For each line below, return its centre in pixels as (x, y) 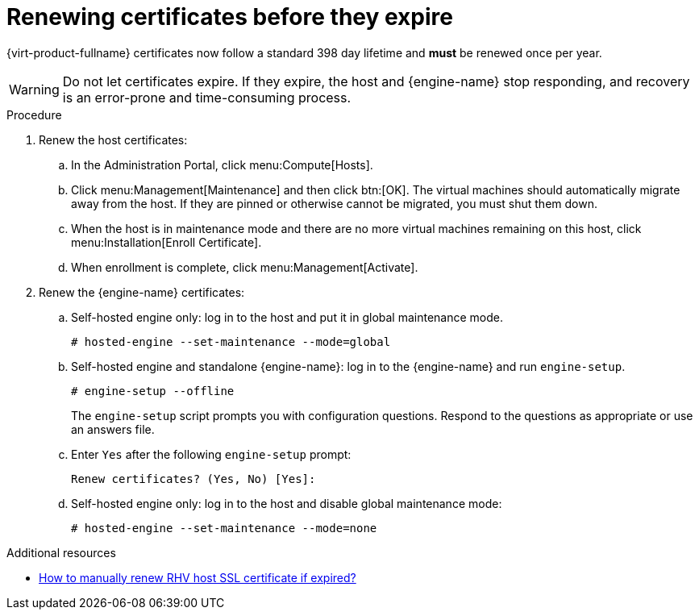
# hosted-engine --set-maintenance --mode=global (231, 341)
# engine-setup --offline (153, 391)
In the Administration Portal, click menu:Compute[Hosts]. (222, 164)
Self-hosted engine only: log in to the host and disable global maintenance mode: (287, 503)
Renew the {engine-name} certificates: (142, 292)
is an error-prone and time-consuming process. (207, 97)
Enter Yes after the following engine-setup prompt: (211, 454)
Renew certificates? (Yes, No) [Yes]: (193, 479)
